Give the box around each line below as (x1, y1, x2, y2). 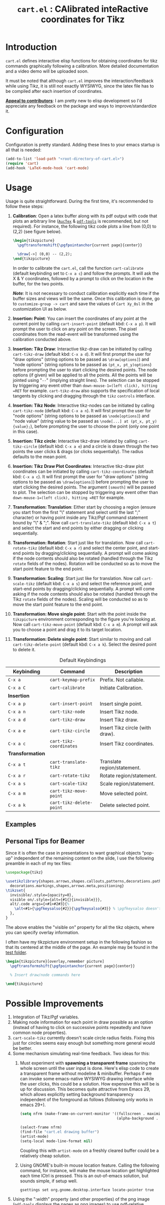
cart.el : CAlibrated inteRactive (17, 3, 149, 15)
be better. (12, 1045, 32, 1051)
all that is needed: (5, 146, 42, 153)
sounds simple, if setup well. (20, 1178, 78, 1184)
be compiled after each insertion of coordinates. (5, 88, 103, 94)
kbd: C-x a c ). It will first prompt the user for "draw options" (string (12, 473, 148, 480)
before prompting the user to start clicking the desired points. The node (12, 367, 158, 373)
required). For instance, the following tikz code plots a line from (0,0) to (12, 224, 157, 230)
